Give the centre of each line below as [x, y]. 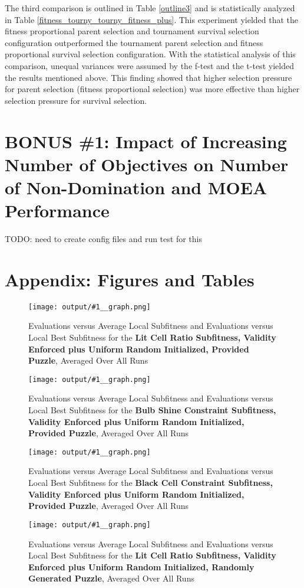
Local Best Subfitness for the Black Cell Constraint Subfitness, [151, 483]
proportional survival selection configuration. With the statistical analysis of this [150, 54]
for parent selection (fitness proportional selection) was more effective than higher [152, 89]
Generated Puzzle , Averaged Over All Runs [111, 578]
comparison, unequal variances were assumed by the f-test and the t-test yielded [149, 65]
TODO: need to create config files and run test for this [103, 239]
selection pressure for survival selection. [76, 100]
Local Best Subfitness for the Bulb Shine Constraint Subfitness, [152, 410]
